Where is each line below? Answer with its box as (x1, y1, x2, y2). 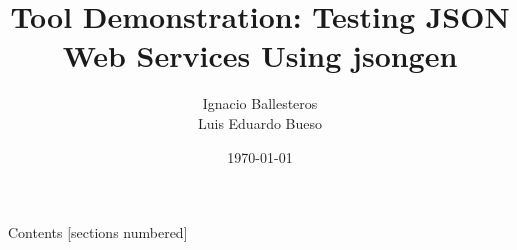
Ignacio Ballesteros (202, 93, 318, 114)
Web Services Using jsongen (62, 35, 458, 76)
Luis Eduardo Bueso (197, 112, 323, 133)
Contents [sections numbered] (8, 222, 188, 243)
